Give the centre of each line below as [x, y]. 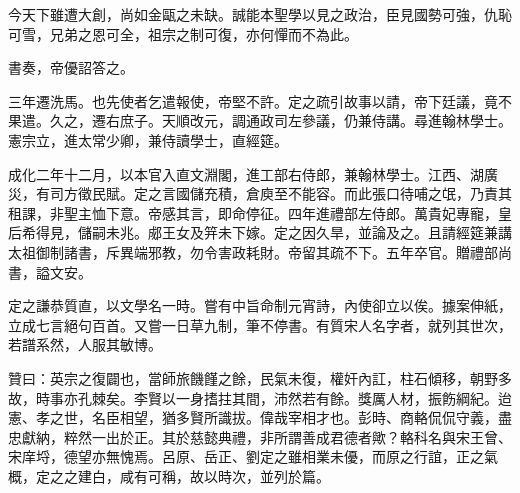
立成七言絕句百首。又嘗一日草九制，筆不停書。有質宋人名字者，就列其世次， [260, 324]
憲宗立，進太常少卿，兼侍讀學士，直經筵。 [148, 139]
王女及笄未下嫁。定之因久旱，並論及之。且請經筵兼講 [336, 232]
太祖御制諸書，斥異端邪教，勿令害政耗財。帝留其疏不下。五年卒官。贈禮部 [253, 251]
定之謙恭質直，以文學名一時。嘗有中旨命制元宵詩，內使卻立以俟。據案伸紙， [260, 305]
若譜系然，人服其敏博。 [85, 344]
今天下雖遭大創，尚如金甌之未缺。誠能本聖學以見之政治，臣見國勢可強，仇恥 [260, 14]
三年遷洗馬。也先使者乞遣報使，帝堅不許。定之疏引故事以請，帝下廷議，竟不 [260, 100]
